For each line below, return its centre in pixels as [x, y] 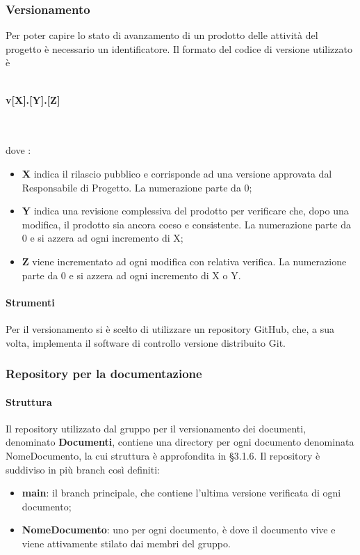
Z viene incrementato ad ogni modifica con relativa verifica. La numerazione [184, 261]
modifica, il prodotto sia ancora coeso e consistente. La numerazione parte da [186, 224]
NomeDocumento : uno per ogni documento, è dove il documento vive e [179, 530]
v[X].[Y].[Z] [33, 99]
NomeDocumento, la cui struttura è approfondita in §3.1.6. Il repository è [163, 455]
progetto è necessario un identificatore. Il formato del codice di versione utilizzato [179, 48]
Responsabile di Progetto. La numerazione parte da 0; [137, 187]
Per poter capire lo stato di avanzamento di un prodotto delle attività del [162, 35]
